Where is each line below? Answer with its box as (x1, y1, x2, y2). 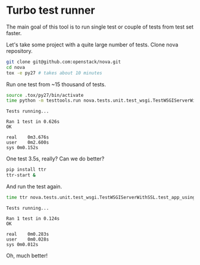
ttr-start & (6, 172, 36, 178)
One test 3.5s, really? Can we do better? (6, 155, 105, 162)
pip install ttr (6, 167, 46, 173)
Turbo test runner (6, 4, 95, 17)
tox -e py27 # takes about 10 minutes (6, 70, 102, 76)
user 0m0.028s (6, 236, 49, 242)
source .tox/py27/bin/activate (6, 92, 84, 98)
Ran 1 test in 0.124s (6, 215, 60, 222)
